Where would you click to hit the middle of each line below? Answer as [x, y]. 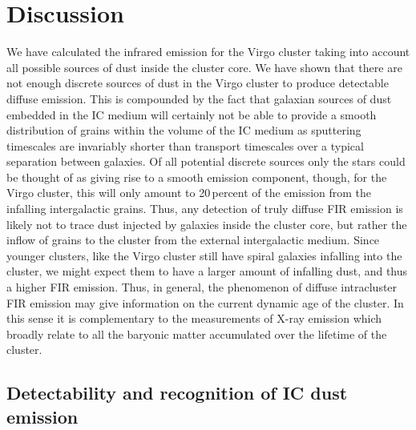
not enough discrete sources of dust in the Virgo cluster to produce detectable [198, 83]
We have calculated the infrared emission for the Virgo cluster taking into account [208, 52]
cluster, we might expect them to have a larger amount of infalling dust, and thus [207, 271]
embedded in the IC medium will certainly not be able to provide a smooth [192, 114]
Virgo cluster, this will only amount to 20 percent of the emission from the [189, 193]
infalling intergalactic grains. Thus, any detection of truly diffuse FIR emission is [205, 209]
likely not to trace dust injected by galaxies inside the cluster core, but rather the [207, 224]
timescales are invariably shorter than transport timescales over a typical [185, 145]
